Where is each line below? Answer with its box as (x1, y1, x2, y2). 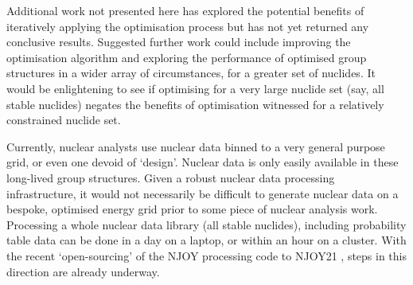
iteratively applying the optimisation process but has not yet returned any (6, 18, 369, 34)
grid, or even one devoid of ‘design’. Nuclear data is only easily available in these (6, 154, 399, 170)
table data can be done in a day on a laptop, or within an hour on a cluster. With (6, 232, 407, 248)
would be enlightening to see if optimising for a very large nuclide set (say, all (6, 80, 384, 96)
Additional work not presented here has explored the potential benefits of (6, 2, 364, 18)
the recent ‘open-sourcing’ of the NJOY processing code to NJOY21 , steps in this (6, 247, 407, 264)
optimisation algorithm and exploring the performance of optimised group (6, 49, 367, 65)
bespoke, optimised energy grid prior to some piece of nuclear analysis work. (6, 201, 378, 217)
